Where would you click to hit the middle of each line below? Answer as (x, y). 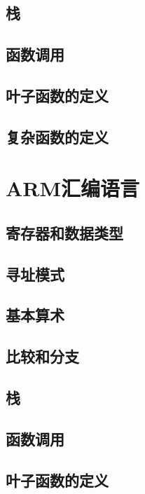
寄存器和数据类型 (64, 232)
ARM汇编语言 (73, 188)
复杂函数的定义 (57, 136)
